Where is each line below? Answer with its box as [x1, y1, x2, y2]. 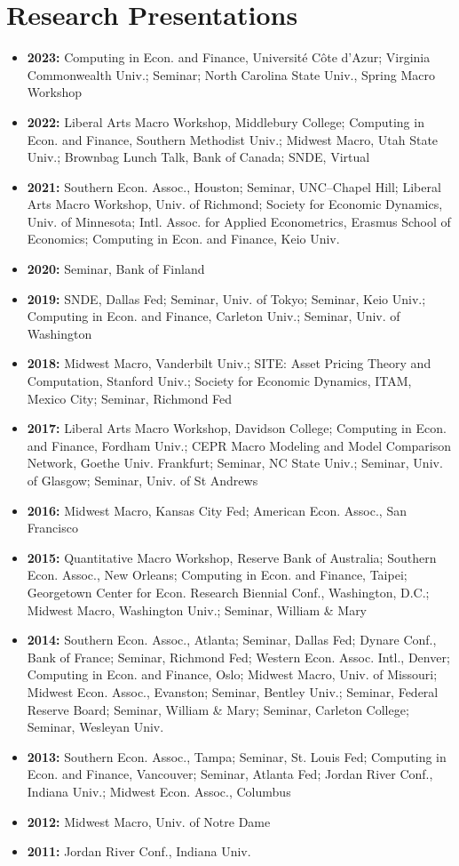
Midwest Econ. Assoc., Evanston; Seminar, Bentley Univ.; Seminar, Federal [27, 682, 439, 701]
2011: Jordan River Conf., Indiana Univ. [27, 842, 251, 861]
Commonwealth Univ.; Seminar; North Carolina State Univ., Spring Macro [27, 65, 435, 84]
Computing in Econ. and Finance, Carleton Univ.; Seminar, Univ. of [27, 307, 400, 325]
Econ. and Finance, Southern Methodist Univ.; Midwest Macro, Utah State [27, 130, 439, 148]
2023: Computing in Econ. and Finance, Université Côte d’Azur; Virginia [27, 48, 431, 67]
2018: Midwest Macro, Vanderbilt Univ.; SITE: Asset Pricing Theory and [27, 354, 431, 373]
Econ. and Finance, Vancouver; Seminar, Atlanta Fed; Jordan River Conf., [27, 765, 433, 783]
